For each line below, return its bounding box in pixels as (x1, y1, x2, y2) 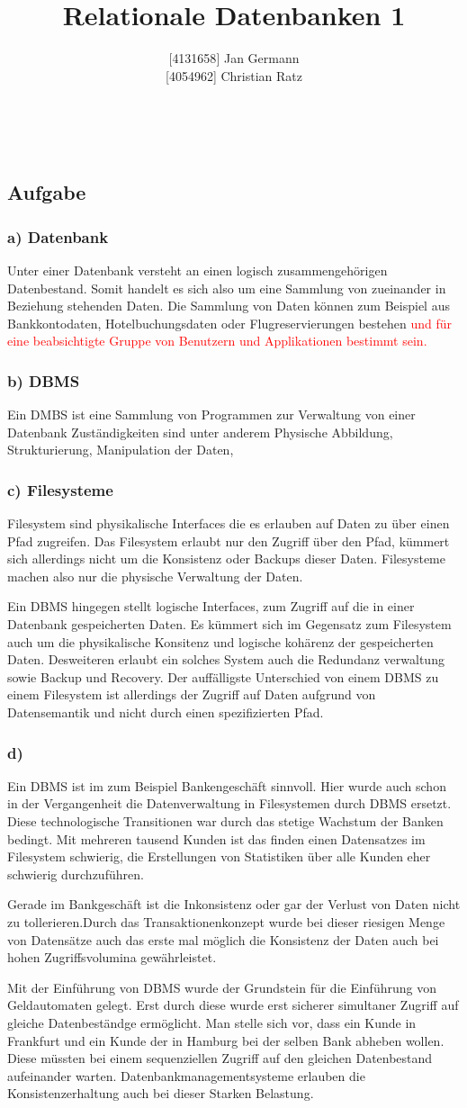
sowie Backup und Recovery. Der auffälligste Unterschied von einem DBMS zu (7, 667, 439, 686)
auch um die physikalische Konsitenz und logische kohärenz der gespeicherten (7, 632, 434, 651)
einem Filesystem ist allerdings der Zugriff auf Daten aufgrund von (7, 685, 376, 704)
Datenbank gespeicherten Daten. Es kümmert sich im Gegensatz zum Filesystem (7, 615, 452, 634)
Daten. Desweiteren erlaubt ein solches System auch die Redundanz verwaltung (7, 650, 445, 669)
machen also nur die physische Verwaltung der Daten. (7, 566, 303, 585)
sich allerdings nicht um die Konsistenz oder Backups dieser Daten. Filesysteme (7, 549, 445, 568)
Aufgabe (7, 178, 86, 206)
